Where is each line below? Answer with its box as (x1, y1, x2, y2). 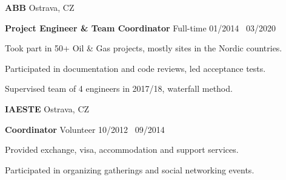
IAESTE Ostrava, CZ (5, 102, 90, 115)
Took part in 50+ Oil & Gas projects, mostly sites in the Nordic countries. (5, 42, 282, 54)
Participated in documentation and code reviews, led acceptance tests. (5, 62, 266, 74)
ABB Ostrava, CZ (5, 1, 75, 13)
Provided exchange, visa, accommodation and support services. (5, 143, 239, 156)
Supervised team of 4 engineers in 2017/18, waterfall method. (5, 82, 233, 95)
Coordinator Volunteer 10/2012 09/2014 (5, 123, 165, 135)
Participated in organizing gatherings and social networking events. (5, 163, 254, 176)
